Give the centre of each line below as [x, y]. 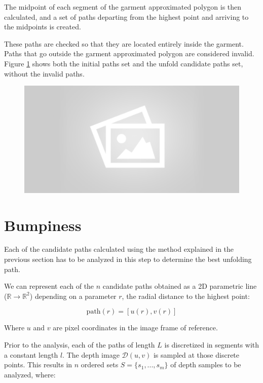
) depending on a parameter [73, 296]
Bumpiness [43, 225]
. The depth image [91, 354]
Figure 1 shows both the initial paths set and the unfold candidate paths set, [124, 63]
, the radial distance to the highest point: [186, 296]
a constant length [31, 354]
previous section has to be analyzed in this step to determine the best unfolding [128, 259]
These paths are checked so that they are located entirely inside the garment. [124, 43]
